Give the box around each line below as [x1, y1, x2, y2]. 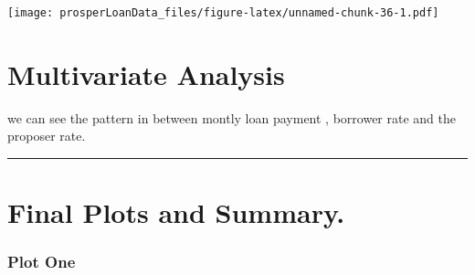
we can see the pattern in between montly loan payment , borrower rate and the [7, 108, 457, 127]
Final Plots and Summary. [7, 194, 345, 231]
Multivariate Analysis [7, 55, 285, 92]
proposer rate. [7, 126, 86, 145]
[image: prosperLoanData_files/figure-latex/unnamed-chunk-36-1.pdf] [7, 6, 439, 19]
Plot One [7, 250, 76, 273]
